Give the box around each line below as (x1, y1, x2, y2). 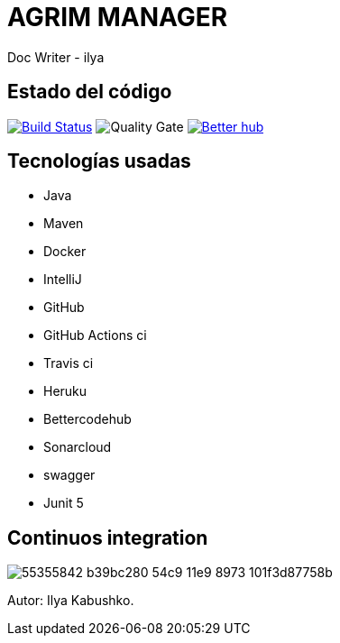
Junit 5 (43, 495, 84, 511)
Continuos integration (7, 526, 208, 549)
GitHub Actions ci (43, 327, 147, 344)
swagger (43, 467, 96, 483)
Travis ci (43, 355, 94, 372)
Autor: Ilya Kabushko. (7, 592, 134, 609)
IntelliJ (43, 271, 82, 288)
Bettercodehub (43, 411, 132, 427)
